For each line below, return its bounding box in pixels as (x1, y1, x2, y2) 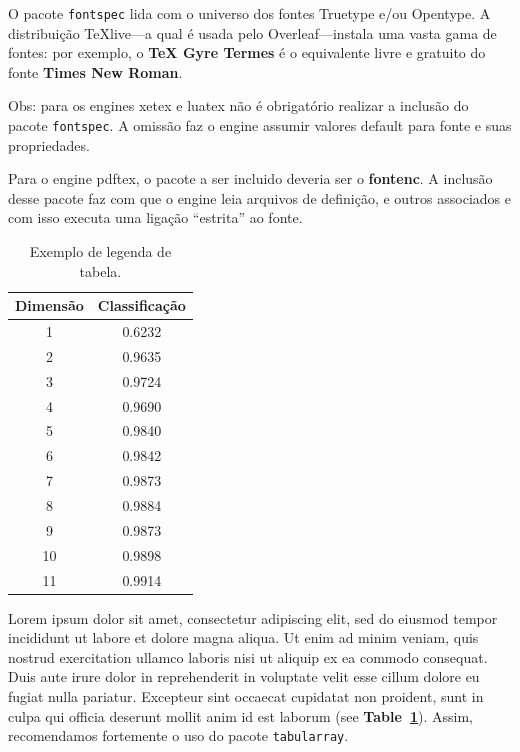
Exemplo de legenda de (29, 241, 172, 262)
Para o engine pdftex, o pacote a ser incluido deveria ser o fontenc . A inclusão (8, 168, 493, 189)
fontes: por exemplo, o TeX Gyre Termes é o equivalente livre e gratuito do (8, 42, 486, 63)
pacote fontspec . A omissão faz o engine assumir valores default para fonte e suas (8, 115, 512, 136)
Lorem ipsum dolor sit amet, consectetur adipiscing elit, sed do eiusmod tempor (8, 607, 498, 628)
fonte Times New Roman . (8, 61, 183, 82)
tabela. (79, 260, 122, 281)
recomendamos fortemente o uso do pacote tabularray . (8, 725, 349, 746)
